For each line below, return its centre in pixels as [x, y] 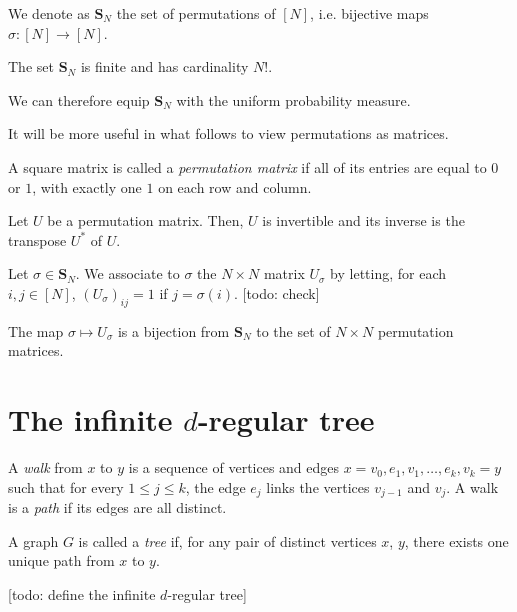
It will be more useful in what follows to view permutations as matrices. [228, 133]
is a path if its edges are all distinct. [117, 507]
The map [36, 330]
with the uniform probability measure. [293, 99]
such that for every [66, 486]
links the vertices [318, 486]
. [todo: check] [276, 292]
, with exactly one [87, 186]
